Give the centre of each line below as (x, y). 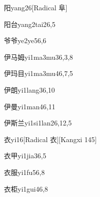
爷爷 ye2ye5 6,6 (25, 40)
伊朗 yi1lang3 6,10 (29, 89)
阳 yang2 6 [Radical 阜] (36, 7)
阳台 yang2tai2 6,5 (30, 24)
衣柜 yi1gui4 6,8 (26, 188)
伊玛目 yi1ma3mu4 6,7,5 (38, 73)
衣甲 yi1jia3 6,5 (25, 156)
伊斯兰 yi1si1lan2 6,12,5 (38, 123)
